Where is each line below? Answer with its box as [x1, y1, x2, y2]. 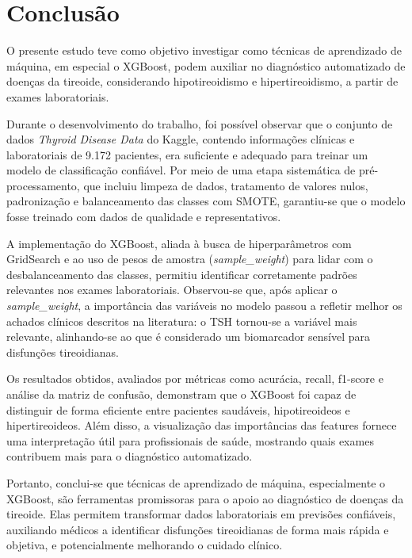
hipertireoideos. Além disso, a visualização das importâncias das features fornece [6, 417, 397, 434]
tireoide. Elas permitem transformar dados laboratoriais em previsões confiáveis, [6, 506, 396, 522]
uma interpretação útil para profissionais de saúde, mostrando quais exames [6, 432, 374, 449]
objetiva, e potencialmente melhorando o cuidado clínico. [6, 537, 283, 553]
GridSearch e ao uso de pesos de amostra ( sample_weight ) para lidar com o [6, 250, 373, 267]
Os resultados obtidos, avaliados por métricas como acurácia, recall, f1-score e [6, 370, 383, 387]
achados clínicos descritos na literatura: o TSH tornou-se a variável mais [6, 312, 357, 329]
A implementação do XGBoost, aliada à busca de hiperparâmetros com [6, 235, 352, 251]
